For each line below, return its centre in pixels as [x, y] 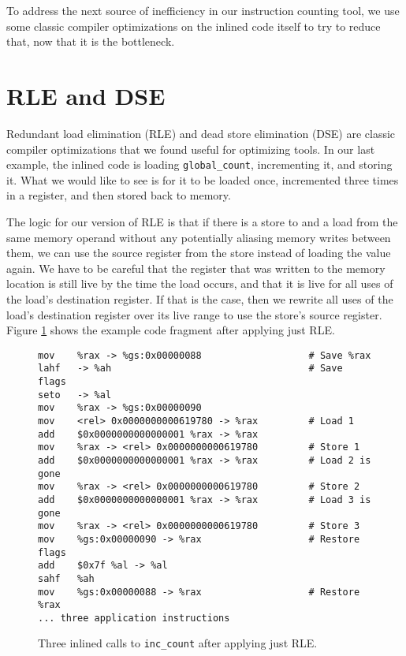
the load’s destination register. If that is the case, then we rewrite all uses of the [200, 298]
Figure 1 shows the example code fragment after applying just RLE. [171, 330]
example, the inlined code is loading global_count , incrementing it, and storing [199, 164]
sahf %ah [66, 578]
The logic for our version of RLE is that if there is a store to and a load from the [202, 221]
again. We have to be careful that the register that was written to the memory [196, 268]
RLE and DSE [86, 95]
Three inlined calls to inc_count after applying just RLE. [178, 643]
